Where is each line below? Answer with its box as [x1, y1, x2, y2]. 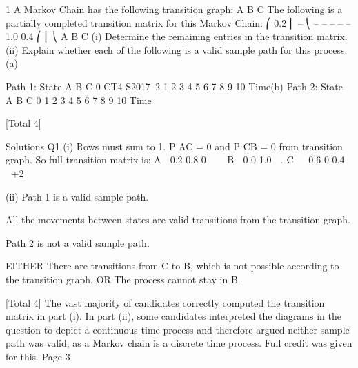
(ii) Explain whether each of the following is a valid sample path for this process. [6, 42, 348, 57]
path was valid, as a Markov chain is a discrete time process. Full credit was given [6, 336, 352, 350]
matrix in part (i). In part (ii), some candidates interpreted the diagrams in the [6, 309, 341, 323]
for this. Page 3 [6, 349, 70, 363]
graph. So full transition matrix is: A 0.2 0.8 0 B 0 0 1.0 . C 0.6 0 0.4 [6, 152, 345, 167]
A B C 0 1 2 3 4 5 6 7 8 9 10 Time [6, 92, 152, 107]
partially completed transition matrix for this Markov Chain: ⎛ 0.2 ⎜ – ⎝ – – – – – [6, 15, 351, 30]
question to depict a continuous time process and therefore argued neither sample [6, 322, 350, 336]
